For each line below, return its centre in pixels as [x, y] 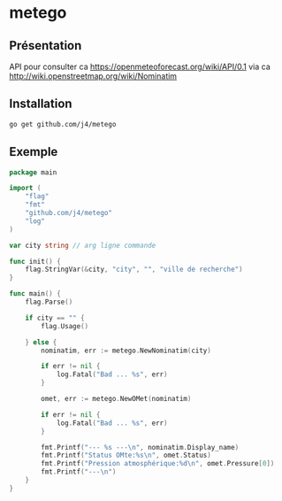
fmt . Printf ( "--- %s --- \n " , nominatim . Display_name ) [140, 447]
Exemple [34, 152]
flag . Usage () [65, 326]
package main [33, 172]
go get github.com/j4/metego [63, 124]
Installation [41, 104]
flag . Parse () [49, 302]
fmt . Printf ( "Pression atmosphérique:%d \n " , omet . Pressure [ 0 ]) [158, 464]
